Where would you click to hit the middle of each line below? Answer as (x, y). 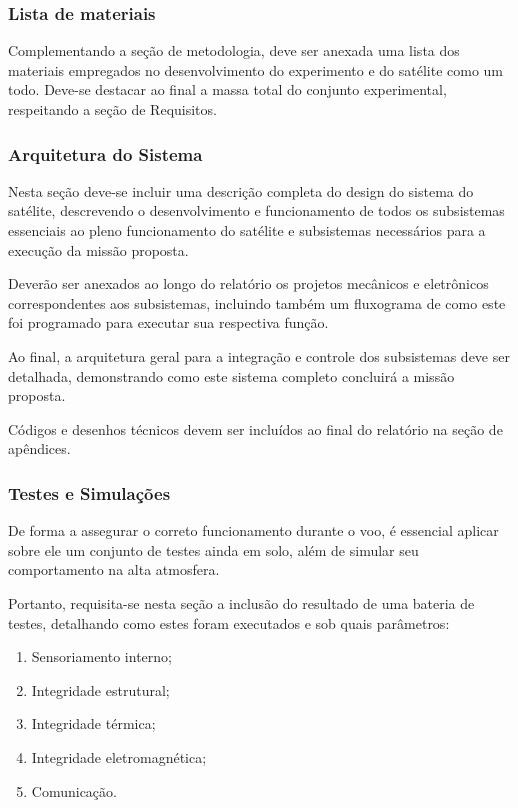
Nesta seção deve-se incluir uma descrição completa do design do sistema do (241, 190)
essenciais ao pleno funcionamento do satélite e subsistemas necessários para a (247, 230)
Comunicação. (74, 790)
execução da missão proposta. (98, 249)
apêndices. (39, 448)
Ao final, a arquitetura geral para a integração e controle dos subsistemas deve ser (259, 355)
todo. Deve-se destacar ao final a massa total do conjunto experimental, (227, 89)
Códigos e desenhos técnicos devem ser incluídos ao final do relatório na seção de (255, 428)
